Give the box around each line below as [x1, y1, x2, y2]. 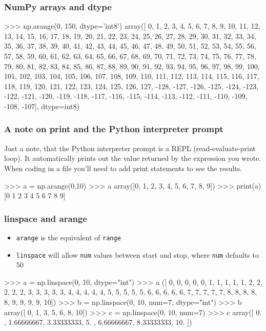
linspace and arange [4, 212, 88, 224]
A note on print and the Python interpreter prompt [4, 122, 223, 135]
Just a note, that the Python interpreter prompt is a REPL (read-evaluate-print [4, 142, 256, 153]
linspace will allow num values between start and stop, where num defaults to [16, 249, 259, 260]
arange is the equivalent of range [16, 232, 121, 242]
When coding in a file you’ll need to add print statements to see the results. [4, 162, 242, 173]
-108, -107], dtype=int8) [4, 100, 80, 111]
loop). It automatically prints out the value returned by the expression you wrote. [4, 153, 261, 163]
